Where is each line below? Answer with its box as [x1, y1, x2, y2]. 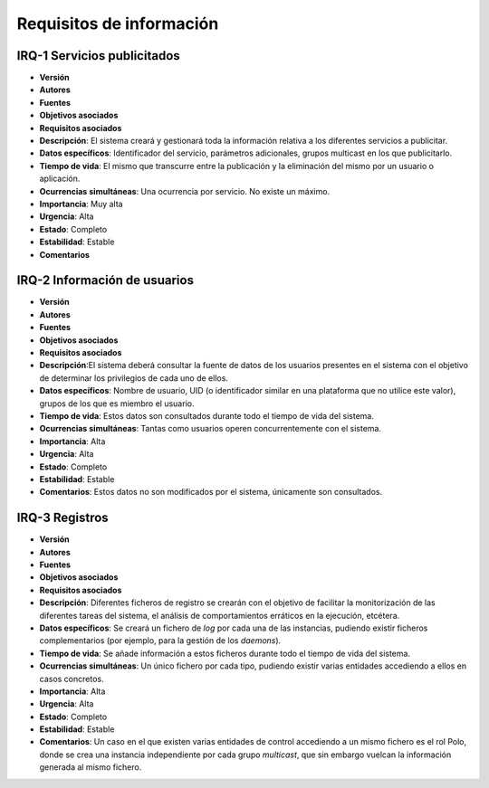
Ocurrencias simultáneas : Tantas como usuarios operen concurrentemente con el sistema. [39, 423, 382, 434]
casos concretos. [39, 673, 104, 684]
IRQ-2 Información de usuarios [16, 272, 195, 289]
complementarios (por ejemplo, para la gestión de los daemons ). [39, 635, 282, 646]
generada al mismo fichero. [39, 762, 142, 773]
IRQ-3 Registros [16, 510, 109, 526]
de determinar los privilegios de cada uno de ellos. [39, 372, 228, 384]
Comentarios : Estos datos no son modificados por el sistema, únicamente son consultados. [39, 487, 383, 498]
